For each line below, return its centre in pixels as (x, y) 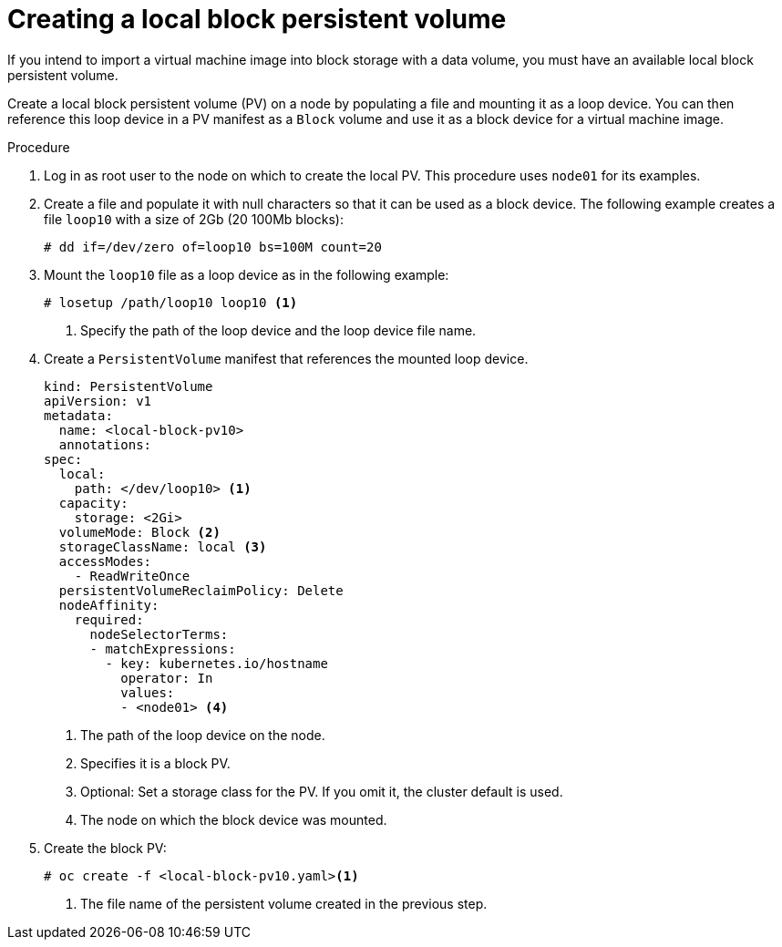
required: (109, 619)
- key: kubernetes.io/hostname (216, 663)
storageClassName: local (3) (163, 546)
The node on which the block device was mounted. (234, 819)
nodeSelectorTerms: (159, 634)
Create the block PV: (105, 848)
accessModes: (105, 561)
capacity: (93, 503)
